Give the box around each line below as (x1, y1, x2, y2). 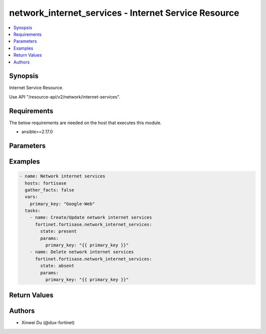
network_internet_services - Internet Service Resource (9, 7, 239, 18)
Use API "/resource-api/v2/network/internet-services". (9, 94, 121, 100)
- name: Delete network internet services (30, 249, 134, 255)
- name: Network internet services (19, 173, 105, 179)
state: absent (40, 263, 74, 268)
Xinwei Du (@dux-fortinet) (21, 320, 75, 326)
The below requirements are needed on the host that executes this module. (9, 120, 162, 126)
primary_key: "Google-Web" (30, 201, 96, 206)
